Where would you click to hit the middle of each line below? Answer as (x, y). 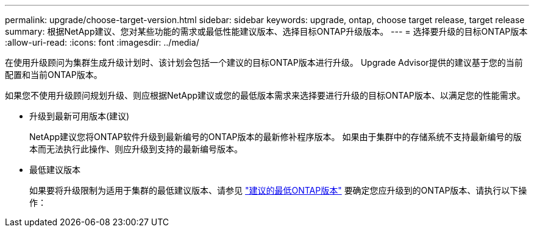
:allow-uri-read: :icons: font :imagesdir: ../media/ (102, 42)
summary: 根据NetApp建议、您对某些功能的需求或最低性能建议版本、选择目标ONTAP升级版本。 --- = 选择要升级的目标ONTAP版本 (266, 31)
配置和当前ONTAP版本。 (54, 75)
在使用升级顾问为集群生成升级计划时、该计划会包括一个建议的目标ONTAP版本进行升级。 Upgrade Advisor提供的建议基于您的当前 (264, 62)
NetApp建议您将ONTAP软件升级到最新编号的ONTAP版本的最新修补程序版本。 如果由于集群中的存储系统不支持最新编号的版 (276, 137)
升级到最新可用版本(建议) (80, 116)
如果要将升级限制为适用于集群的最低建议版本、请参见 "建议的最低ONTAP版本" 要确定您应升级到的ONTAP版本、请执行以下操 (278, 190)
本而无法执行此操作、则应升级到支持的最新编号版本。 (136, 149)
